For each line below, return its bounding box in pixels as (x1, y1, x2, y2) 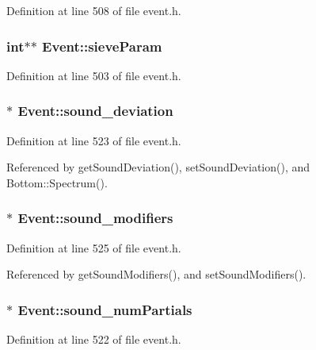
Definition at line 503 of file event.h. (6, 67, 181, 83)
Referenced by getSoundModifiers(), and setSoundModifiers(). (6, 266, 306, 283)
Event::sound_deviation (17, 101, 173, 121)
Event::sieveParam (42, 36, 162, 56)
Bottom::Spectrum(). (6, 174, 108, 190)
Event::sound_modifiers (17, 208, 173, 228)
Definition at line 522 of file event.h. (6, 331, 181, 348)
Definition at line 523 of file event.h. (6, 132, 181, 148)
